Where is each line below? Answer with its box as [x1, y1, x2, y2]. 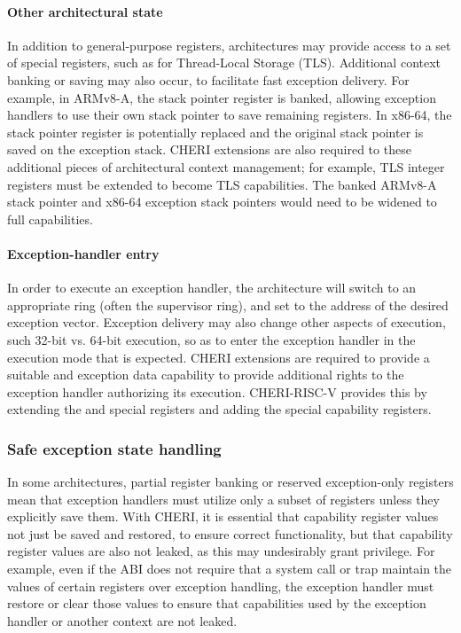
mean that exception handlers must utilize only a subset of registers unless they [7, 489, 440, 508]
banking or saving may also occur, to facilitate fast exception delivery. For [7, 70, 410, 89]
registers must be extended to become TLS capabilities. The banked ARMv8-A [7, 175, 437, 193]
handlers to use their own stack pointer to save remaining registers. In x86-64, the [7, 105, 452, 124]
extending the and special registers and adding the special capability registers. [7, 400, 432, 418]
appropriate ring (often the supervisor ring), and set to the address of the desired [7, 295, 449, 314]
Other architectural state [7, 2, 163, 20]
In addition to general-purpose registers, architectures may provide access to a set [7, 35, 451, 54]
